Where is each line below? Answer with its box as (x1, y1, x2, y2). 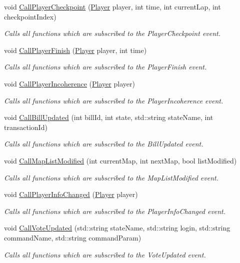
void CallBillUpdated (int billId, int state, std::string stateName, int (4, 112, 213, 122)
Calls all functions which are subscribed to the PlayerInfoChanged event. (4, 205, 226, 216)
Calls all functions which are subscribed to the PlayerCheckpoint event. (4, 28, 221, 38)
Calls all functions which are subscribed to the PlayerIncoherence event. (4, 95, 223, 105)
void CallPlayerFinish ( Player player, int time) (4, 44, 147, 55)
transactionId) (4, 121, 47, 132)
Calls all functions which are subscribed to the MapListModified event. (4, 172, 218, 182)
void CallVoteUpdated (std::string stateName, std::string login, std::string (4, 222, 230, 233)
